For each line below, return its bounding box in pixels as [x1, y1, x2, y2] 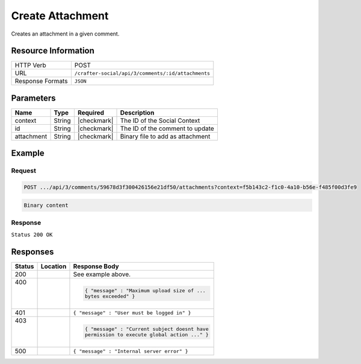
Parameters [11, 93, 56, 103]
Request [11, 166, 36, 175]
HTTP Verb [14, 61, 46, 69]
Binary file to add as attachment [120, 132, 211, 140]
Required [77, 108, 105, 117]
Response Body [73, 262, 120, 271]
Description [120, 108, 155, 117]
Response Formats [14, 77, 68, 86]
